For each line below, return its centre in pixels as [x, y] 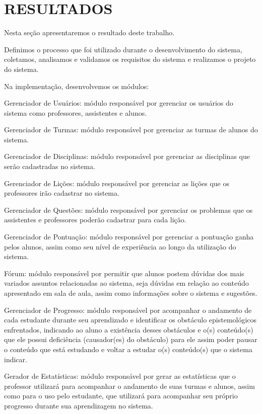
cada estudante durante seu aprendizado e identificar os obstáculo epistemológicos [130, 320]
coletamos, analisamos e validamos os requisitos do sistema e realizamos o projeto [130, 59]
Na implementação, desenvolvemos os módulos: [77, 86]
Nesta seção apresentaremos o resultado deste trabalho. [89, 32]
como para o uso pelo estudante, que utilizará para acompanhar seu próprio [121, 396]
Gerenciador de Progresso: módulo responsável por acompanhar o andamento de [128, 310]
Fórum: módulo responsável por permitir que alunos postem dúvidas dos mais [124, 273]
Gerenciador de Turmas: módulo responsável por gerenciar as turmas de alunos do [131, 130]
